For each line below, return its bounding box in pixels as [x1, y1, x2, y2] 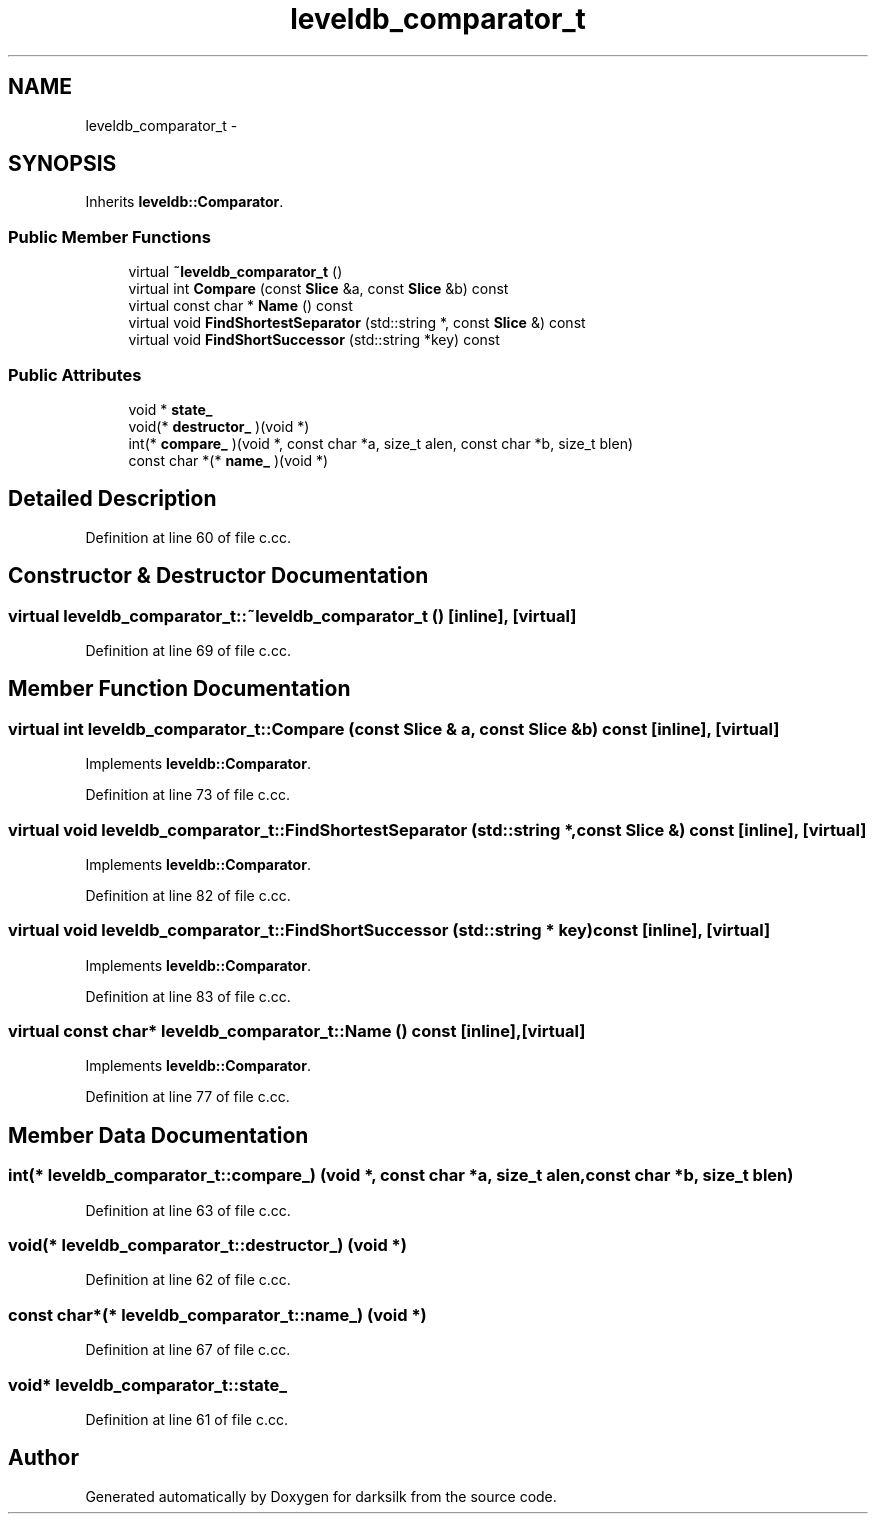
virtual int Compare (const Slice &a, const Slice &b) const [128, 280, 509, 298]
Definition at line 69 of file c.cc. [85, 642, 291, 659]
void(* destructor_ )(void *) [128, 417, 310, 435]
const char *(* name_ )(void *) [128, 451, 329, 469]
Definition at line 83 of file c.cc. [85, 987, 291, 1005]
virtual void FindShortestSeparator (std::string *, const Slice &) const [128, 314, 586, 332]
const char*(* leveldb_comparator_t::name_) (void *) [8, 1304, 427, 1325]
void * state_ [128, 400, 213, 418]
